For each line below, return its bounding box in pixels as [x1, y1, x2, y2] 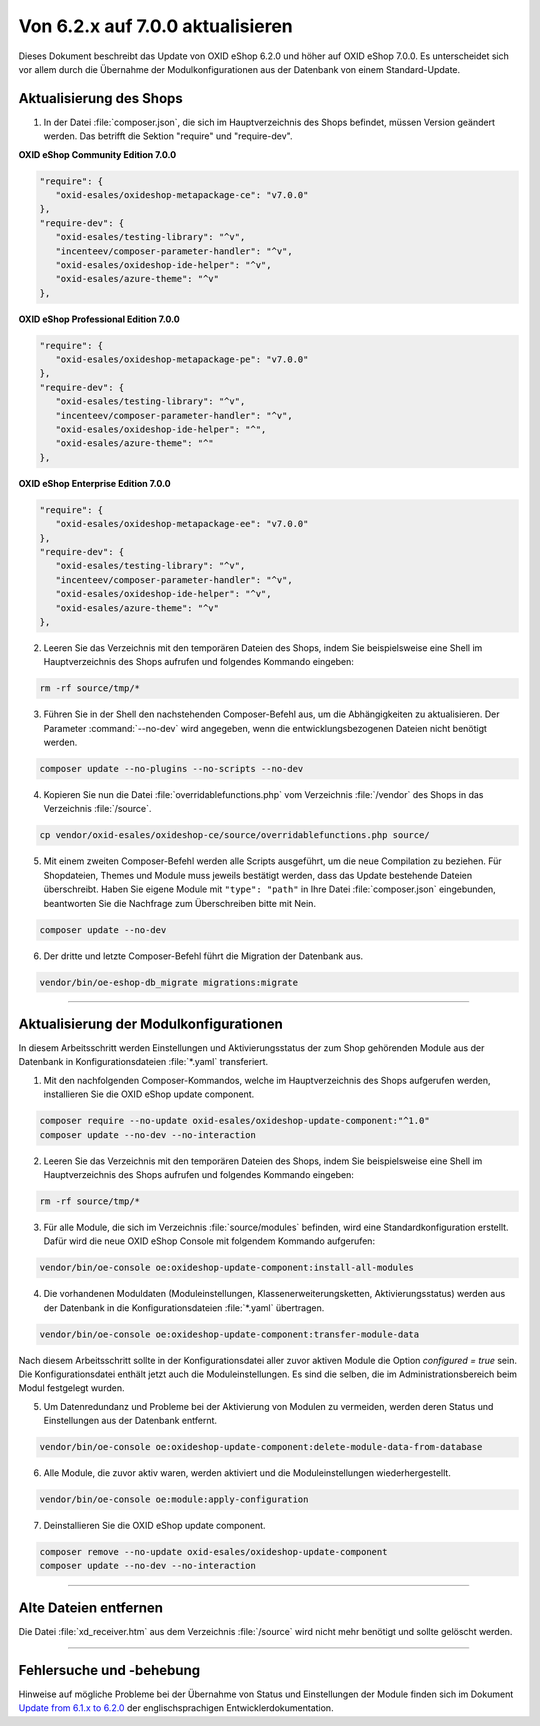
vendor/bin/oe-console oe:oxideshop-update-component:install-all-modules [39, 1262, 415, 1274]
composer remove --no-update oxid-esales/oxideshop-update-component [39, 1546, 388, 1558]
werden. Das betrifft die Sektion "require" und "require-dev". [43, 130, 293, 142]
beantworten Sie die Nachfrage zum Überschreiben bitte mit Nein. [43, 897, 317, 909]
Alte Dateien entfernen [18, 1599, 164, 1616]
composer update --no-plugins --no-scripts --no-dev [39, 763, 304, 775]
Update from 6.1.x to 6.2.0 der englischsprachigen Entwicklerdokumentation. [18, 1702, 334, 1714]
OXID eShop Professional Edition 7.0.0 [18, 313, 180, 325]
